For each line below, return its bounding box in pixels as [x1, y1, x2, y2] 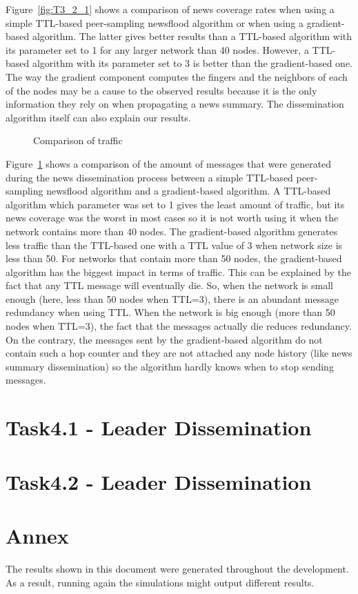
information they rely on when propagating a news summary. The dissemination [6, 97, 344, 111]
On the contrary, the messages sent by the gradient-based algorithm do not [6, 332, 323, 346]
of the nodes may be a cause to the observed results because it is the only [6, 83, 317, 97]
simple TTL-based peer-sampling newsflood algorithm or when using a [6, 15, 304, 30]
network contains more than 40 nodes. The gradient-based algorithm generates [6, 224, 338, 238]
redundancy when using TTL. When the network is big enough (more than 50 [6, 305, 335, 319]
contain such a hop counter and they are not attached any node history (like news [6, 346, 352, 360]
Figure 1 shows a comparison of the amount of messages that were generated [6, 156, 332, 170]
